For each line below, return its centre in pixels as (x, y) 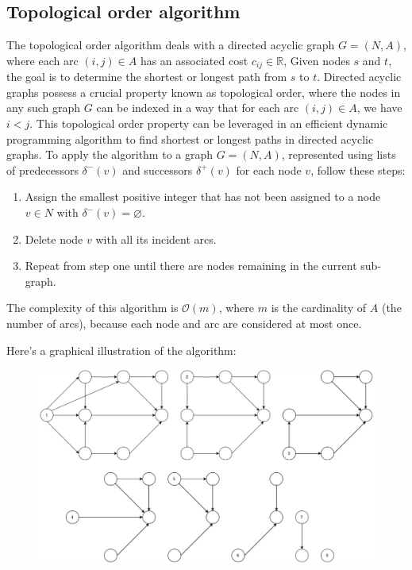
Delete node (54, 239)
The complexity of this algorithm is (92, 308)
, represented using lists (339, 154)
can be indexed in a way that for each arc (198, 108)
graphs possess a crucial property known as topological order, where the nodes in (204, 92)
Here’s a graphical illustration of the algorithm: (121, 350)
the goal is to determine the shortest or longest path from (147, 77)
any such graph (44, 108)
